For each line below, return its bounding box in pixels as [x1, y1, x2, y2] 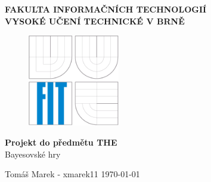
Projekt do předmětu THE [5, 135, 117, 148]
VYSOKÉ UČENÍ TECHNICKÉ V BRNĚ [5, 14, 185, 27]
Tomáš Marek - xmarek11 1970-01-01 [5, 168, 140, 180]
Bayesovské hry [5, 147, 61, 160]
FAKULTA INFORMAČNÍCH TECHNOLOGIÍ [5, 3, 207, 15]
